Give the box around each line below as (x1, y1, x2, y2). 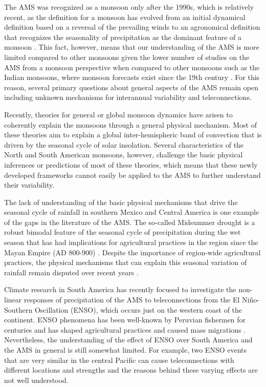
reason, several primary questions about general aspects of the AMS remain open (4, 82, 258, 92)
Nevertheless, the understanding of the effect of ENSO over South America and (4, 334, 253, 345)
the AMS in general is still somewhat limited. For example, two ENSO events (4, 344, 247, 355)
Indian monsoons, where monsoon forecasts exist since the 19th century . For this (4, 72, 260, 83)
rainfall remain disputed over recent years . (4, 267, 139, 277)
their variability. (4, 179, 55, 190)
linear (4, 294, 22, 305)
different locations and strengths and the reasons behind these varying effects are (4, 364, 258, 375)
